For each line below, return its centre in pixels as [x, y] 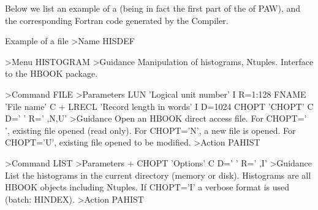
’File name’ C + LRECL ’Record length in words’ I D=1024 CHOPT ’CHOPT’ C [159, 106]
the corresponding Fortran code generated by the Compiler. [117, 20]
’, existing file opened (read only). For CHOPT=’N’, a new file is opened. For [150, 130]
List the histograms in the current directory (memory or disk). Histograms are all [158, 175]
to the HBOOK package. [51, 73]
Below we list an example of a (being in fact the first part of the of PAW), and [153, 8]
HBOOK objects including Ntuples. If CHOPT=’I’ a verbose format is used [147, 187]
